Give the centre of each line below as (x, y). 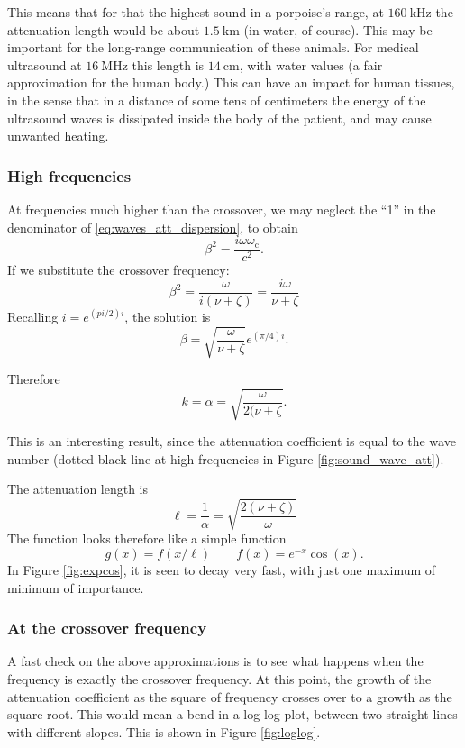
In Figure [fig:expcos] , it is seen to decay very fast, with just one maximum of (222, 570)
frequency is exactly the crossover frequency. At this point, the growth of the (219, 679)
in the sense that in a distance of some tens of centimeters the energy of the (217, 100)
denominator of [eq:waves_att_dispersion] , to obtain (153, 227)
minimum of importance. (76, 587)
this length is (168, 64)
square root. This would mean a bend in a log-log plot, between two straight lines (232, 714)
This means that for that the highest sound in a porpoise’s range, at (196, 12)
